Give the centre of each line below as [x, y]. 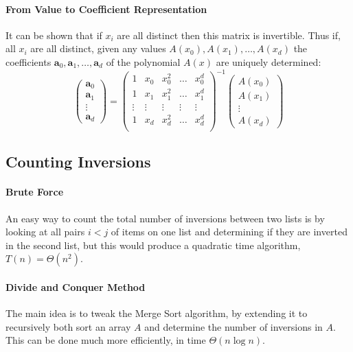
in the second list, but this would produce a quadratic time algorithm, [153, 245]
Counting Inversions [78, 162]
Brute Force [35, 192]
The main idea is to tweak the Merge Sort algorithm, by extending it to [157, 313]
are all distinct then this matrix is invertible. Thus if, [229, 35]
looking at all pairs [45, 232]
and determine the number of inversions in [234, 326]
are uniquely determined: [269, 61]
